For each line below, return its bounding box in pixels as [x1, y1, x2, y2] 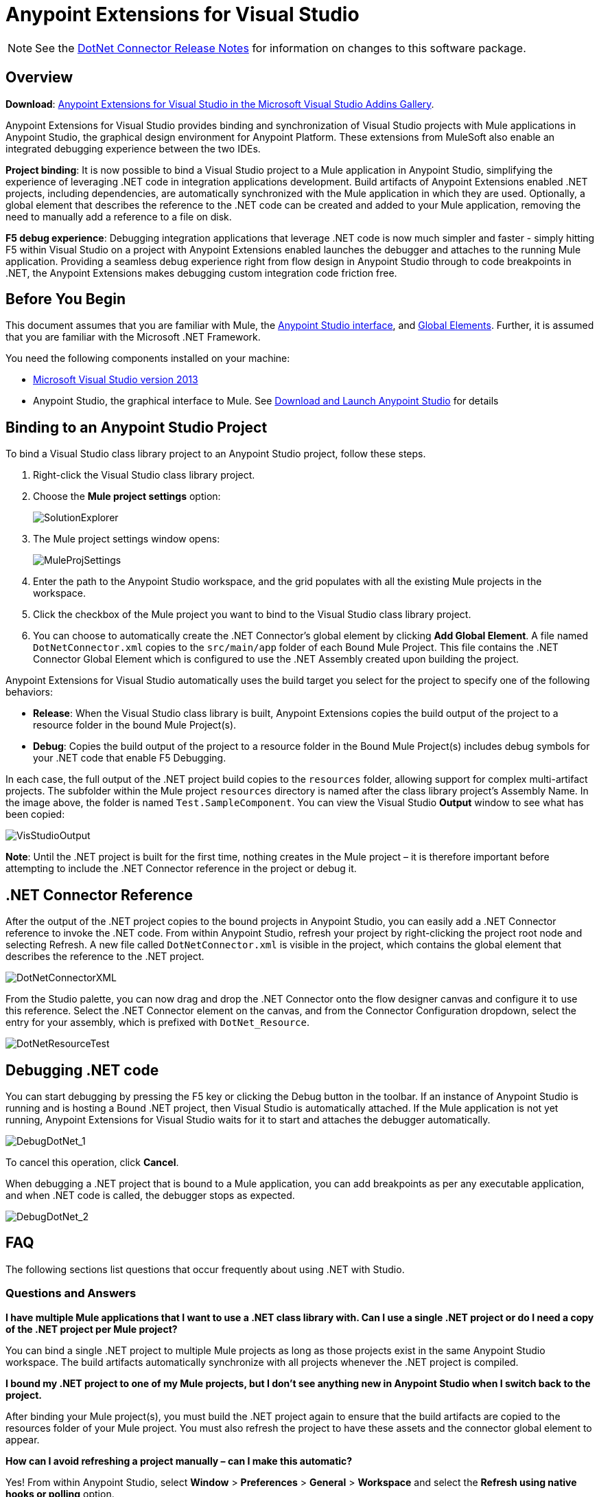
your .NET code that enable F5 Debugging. [33, 752, 226, 764]
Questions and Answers [5, 1286, 137, 1301]
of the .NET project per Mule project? [5, 1323, 178, 1335]
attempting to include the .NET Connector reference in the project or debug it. [5, 862, 357, 875]
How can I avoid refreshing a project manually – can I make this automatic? [5, 1454, 353, 1467]
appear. [5, 1433, 40, 1445]
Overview [5, 69, 73, 87]
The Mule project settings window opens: [33, 533, 220, 545]
